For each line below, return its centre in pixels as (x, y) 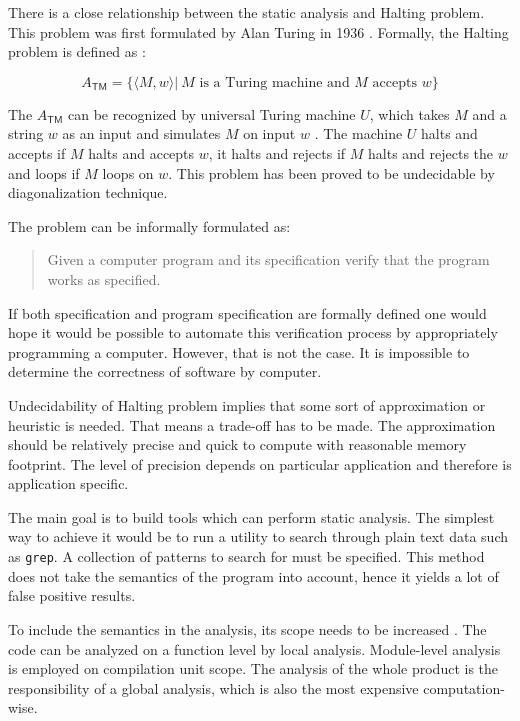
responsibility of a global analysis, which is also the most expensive (213, 687)
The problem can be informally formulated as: (149, 225)
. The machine (358, 133)
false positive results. (72, 595)
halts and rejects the (431, 152)
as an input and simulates (141, 133)
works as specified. (104, 278)
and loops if (44, 172)
